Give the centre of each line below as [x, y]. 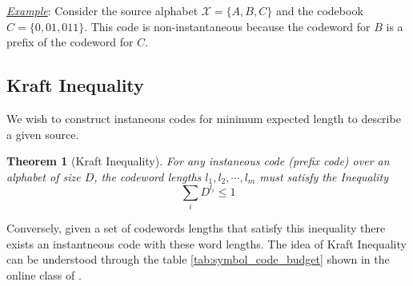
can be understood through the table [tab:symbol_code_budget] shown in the [198, 259]
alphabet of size [44, 176]
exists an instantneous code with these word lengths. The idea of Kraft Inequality [206, 243]
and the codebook [319, 10]
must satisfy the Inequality [324, 176]
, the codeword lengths [148, 176]
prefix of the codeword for [70, 42]
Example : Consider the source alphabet [102, 10]
